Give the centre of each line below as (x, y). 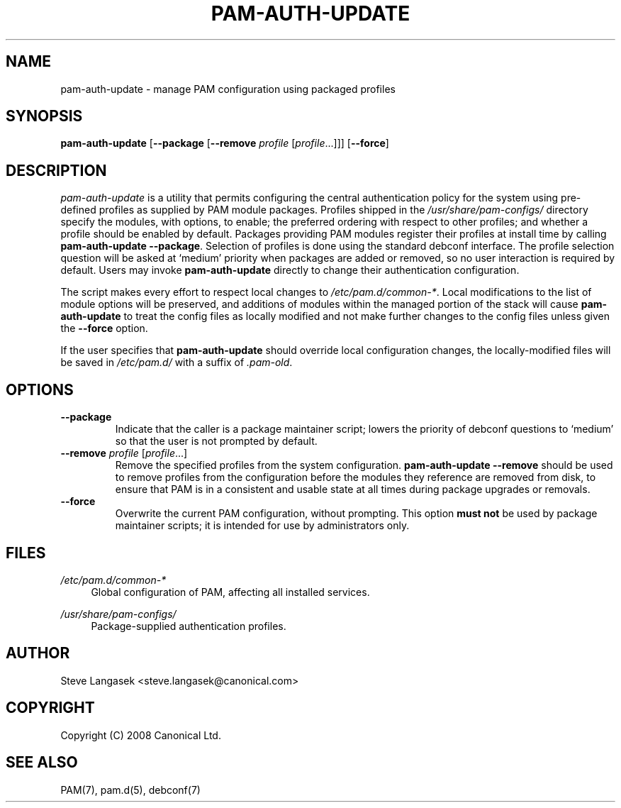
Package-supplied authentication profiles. (189, 626)
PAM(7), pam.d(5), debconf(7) (130, 790)
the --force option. (104, 328)
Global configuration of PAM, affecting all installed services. (230, 592)
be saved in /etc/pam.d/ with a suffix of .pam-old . (177, 363)
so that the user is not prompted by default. (216, 441)
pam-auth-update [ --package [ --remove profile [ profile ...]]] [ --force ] (225, 143)
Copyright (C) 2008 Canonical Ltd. (141, 735)
